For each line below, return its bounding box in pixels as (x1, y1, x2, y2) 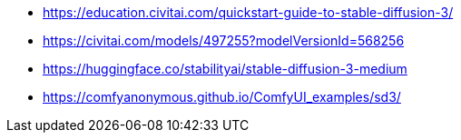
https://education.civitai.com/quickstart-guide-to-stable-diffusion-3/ (43, 5, 454, 20)
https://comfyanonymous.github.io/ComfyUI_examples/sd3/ (43, 89, 401, 105)
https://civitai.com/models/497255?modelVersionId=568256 (43, 33, 405, 48)
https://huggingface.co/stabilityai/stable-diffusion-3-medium (43, 61, 407, 76)
